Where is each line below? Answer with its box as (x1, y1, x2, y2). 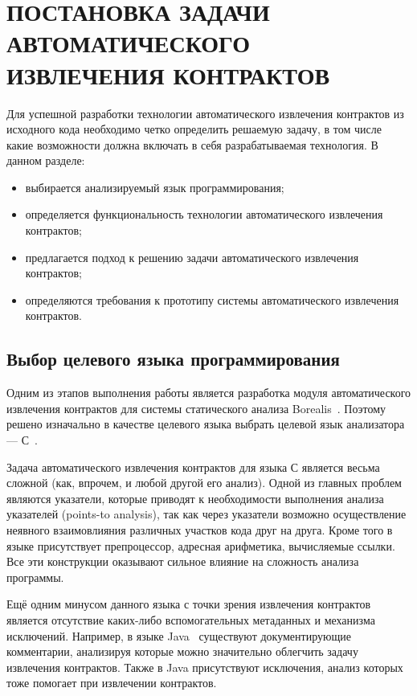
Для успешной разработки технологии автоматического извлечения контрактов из (6, 104, 404, 121)
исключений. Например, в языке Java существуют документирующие (6, 627, 351, 644)
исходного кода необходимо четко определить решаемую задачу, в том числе (6, 121, 382, 137)
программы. (6, 568, 64, 585)
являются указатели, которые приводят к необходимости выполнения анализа (6, 489, 384, 506)
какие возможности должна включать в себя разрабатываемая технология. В (6, 136, 378, 153)
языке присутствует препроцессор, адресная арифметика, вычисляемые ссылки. (6, 537, 395, 554)
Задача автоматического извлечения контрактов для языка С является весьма (6, 458, 380, 475)
